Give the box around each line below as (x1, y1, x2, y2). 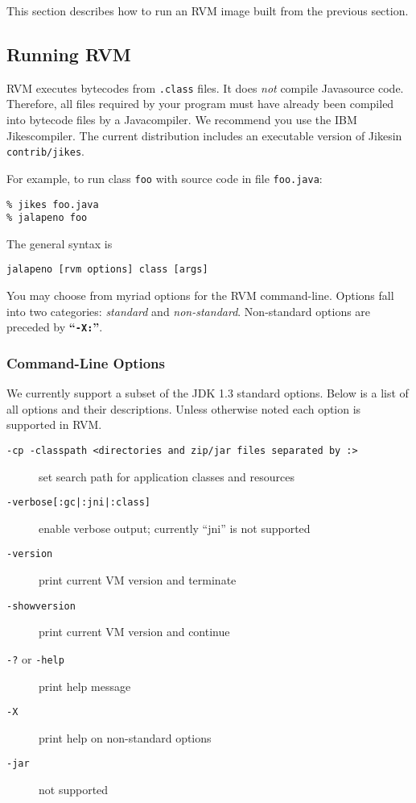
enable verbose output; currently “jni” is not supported (39, 519, 311, 536)
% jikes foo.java (6, 198, 99, 210)
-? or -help (6, 650, 64, 667)
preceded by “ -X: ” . (6, 318, 103, 335)
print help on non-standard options (39, 729, 212, 746)
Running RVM (6, 41, 131, 66)
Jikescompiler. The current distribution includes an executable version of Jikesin (6, 127, 402, 144)
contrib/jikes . (6, 143, 84, 160)
